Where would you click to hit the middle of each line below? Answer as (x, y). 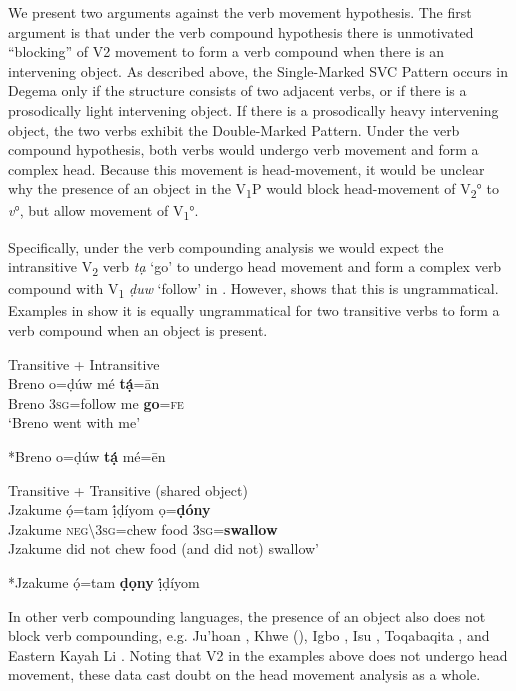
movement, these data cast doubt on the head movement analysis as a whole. (244, 674)
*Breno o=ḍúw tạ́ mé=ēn (87, 456)
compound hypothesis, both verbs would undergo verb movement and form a (243, 149)
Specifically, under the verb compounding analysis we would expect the (226, 246)
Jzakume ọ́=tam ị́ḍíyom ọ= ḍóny (109, 509)
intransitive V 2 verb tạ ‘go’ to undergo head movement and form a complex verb (255, 267)
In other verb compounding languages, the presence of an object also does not (247, 615)
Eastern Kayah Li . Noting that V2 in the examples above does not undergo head (258, 654)
